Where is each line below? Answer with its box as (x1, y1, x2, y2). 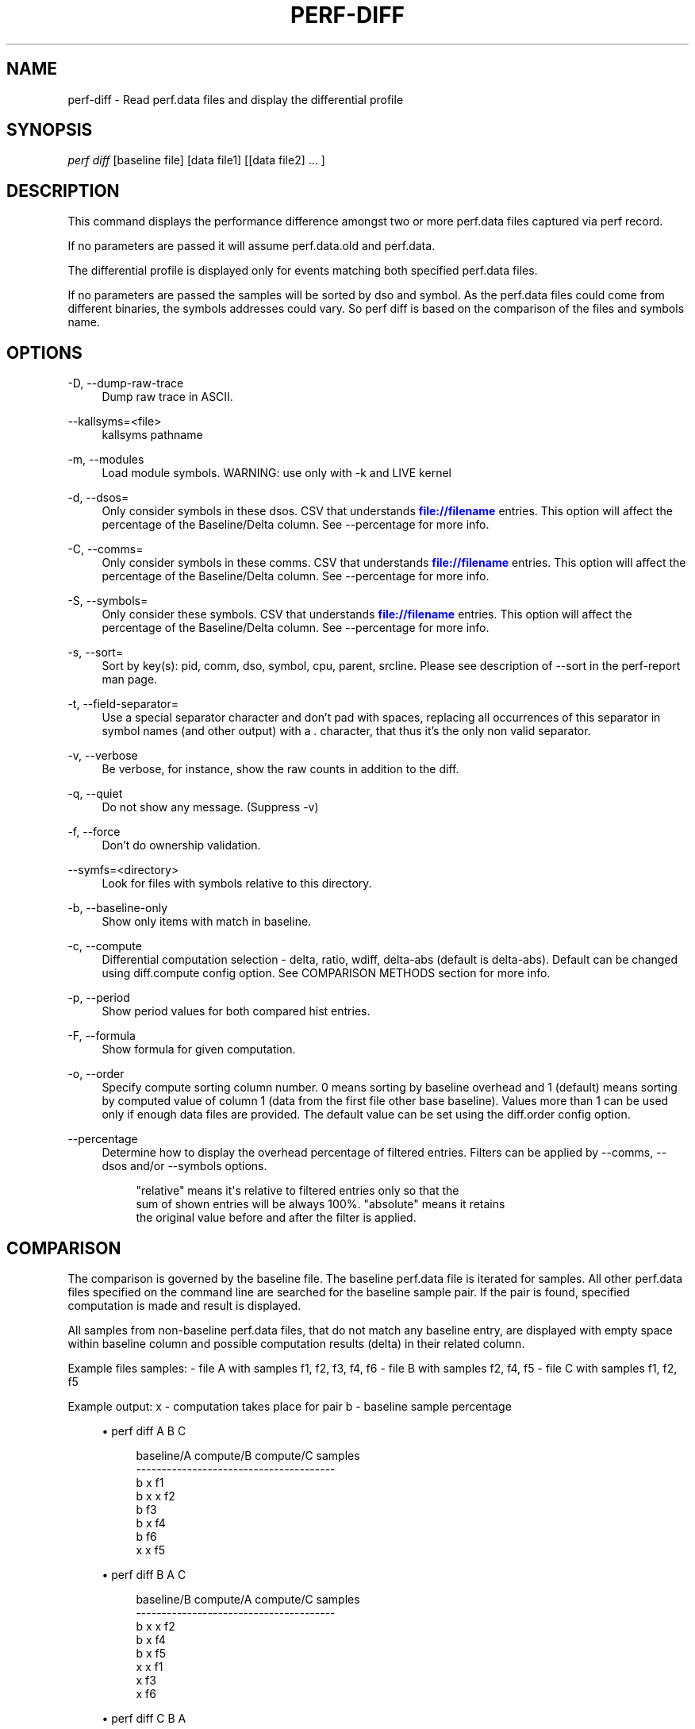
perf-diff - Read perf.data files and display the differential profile (67, 92, 404, 106)
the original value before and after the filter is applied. (136, 1211, 417, 1225)
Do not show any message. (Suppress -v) (102, 800, 319, 814)
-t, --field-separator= (67, 697, 179, 711)
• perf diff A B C (102, 1423, 186, 1438)
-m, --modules (67, 452, 144, 467)
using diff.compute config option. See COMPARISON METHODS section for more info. (102, 966, 551, 980)
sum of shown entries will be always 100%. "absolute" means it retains (136, 1197, 505, 1211)
